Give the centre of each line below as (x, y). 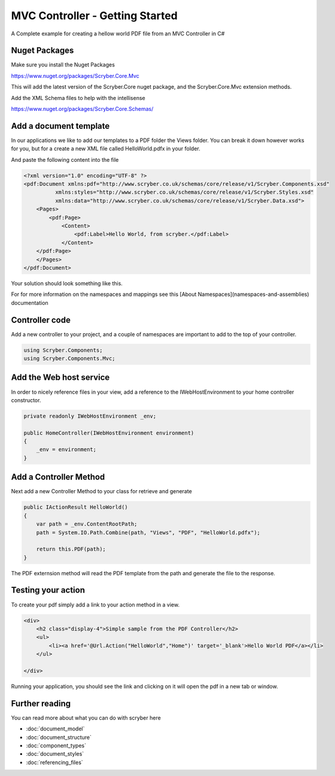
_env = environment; (66, 450)
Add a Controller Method (58, 477)
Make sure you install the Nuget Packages (63, 65)
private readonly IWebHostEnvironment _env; (90, 416)
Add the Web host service (60, 378)
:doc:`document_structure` (59, 737)
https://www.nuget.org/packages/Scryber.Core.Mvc (75, 76)
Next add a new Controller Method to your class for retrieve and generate (102, 491)
